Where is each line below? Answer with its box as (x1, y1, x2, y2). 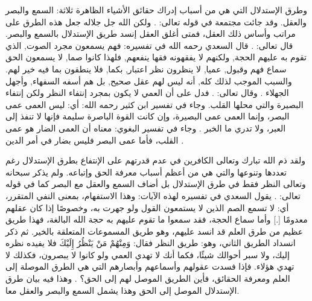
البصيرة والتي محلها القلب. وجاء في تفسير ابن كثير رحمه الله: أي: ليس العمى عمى (5, 98, 304, 110)
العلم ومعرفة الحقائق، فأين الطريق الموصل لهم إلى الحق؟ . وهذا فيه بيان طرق (5, 272, 290, 285)
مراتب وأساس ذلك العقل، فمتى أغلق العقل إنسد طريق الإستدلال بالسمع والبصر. (5, 27, 296, 40)
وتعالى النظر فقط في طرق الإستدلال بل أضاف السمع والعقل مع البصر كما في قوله (5, 177, 306, 190)
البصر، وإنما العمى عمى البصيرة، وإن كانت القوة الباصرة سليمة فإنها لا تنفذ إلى (5, 110, 290, 122)
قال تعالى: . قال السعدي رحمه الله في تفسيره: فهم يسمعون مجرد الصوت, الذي (5, 39, 293, 51)
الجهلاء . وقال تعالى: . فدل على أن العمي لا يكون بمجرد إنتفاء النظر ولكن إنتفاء (5, 86, 289, 99)
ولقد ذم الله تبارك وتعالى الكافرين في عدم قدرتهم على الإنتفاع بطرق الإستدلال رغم (5, 154, 305, 166)
